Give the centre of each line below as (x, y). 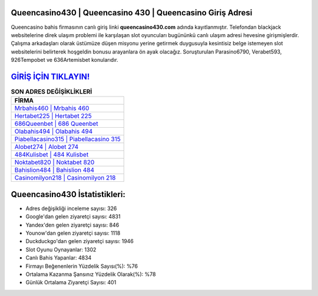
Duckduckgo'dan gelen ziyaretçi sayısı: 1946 (79, 241)
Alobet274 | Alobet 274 (47, 147)
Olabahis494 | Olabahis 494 (54, 131)
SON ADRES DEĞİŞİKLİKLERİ (52, 92)
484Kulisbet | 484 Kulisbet (52, 155)
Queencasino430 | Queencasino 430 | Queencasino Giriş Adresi (132, 13)
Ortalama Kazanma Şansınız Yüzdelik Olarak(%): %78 (91, 274)
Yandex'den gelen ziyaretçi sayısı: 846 (72, 225)
